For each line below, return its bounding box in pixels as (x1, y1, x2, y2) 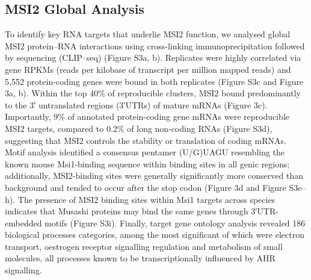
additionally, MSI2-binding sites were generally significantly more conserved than (5, 169, 303, 182)
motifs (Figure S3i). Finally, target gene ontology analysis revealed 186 (45, 216, 306, 229)
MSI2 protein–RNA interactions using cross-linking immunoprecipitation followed (5, 39, 305, 52)
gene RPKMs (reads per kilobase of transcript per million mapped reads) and (5, 63, 291, 75)
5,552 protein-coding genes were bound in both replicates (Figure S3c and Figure (5, 75, 304, 87)
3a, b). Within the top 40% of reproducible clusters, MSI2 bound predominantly (5, 87, 301, 99)
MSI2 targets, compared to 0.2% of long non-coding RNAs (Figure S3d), (5, 122, 273, 134)
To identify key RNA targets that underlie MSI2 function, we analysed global (5, 28, 291, 40)
